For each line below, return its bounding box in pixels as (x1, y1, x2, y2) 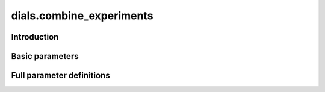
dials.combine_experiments (11, 9, 153, 22)
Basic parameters (11, 51, 79, 61)
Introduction (11, 32, 59, 42)
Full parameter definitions (11, 70, 111, 81)
